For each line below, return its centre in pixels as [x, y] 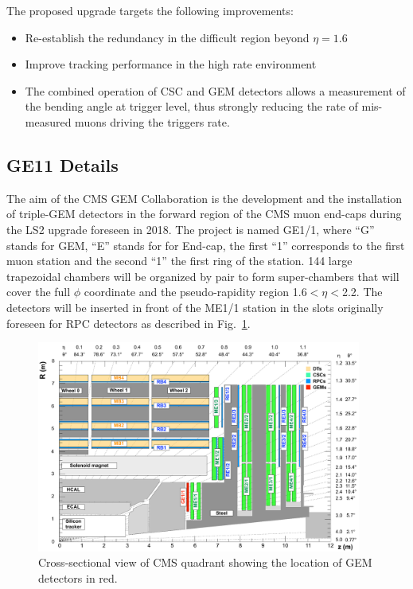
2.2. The [362, 292]
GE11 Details [62, 164]
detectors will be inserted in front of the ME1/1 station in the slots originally [195, 307]
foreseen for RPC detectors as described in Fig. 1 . [129, 323]
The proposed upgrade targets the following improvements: [150, 10]
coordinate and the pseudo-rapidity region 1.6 [195, 292]
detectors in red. [78, 578]
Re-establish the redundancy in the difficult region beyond [167, 37]
